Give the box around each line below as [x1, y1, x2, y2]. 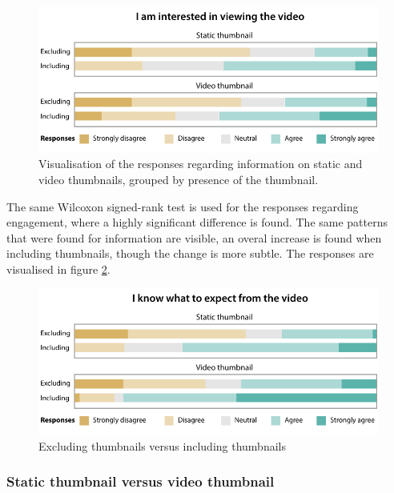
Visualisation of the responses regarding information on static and [38, 155, 363, 172]
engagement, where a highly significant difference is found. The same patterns [6, 214, 388, 230]
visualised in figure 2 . [6, 260, 111, 277]
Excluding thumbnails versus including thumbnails [38, 437, 286, 454]
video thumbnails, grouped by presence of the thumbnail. [38, 170, 319, 187]
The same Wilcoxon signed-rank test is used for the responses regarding [6, 198, 359, 214]
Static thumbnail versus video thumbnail [6, 471, 275, 491]
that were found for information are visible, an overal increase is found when [6, 229, 382, 246]
